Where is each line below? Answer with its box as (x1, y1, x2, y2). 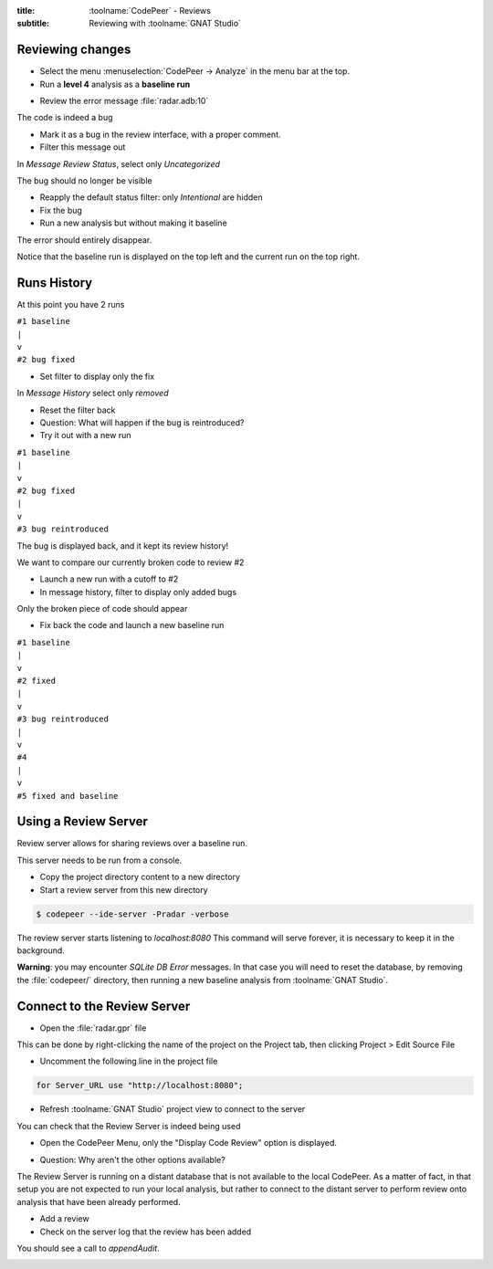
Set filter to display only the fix (39, 371, 155, 382)
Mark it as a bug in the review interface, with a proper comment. (39, 129, 282, 140)
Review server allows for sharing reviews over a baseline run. (16, 838, 248, 849)
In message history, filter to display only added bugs (39, 586, 237, 597)
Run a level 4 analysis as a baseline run (39, 79, 191, 89)
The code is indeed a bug (16, 112, 113, 123)
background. (16, 945, 66, 956)
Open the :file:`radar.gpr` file (39, 1023, 147, 1033)
